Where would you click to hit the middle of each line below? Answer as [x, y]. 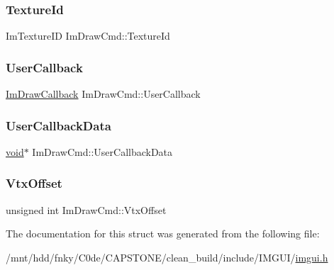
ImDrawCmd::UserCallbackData [102, 151]
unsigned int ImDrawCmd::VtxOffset [86, 209]
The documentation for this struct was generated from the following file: [163, 234]
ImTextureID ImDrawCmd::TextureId [88, 36]
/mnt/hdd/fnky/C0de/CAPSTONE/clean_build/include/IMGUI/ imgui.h [167, 257]
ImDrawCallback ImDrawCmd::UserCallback [103, 94]
